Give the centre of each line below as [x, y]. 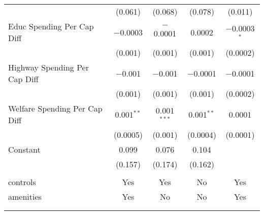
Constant [24, 149]
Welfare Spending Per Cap [55, 108]
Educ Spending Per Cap [51, 26]
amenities [25, 196]
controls [22, 182]
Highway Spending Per [48, 67]
